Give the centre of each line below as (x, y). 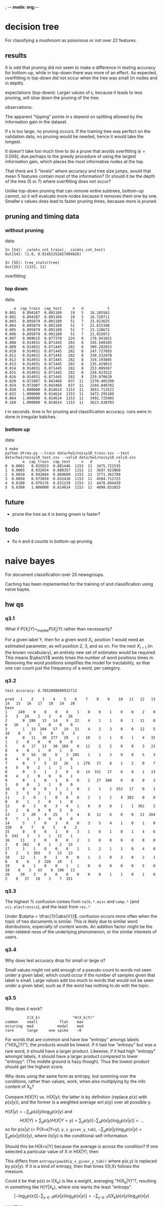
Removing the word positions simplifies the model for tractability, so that (77, 663)
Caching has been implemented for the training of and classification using (79, 584)
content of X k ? (19, 1087)
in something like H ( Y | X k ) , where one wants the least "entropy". (69, 1188)
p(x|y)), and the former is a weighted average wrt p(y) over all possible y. (78, 1102)
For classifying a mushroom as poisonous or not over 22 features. (71, 40)
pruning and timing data (42, 217)
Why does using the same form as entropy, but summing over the (71, 1076)
